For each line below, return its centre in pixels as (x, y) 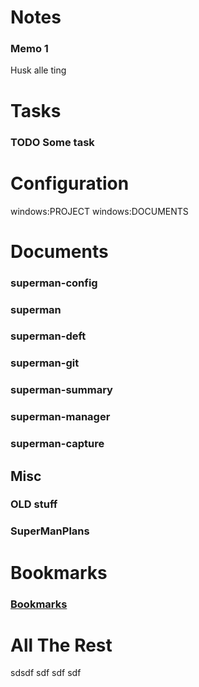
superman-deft (48, 336)
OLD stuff (34, 504)
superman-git (45, 363)
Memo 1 (29, 49)
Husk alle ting (38, 70)
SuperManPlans (50, 531)
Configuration (70, 183)
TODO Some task (52, 142)
